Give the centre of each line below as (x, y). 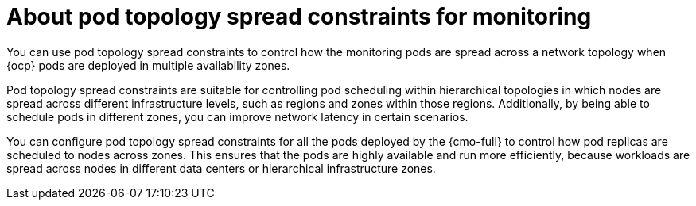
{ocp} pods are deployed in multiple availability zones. (148, 65)
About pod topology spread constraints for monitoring (299, 17)
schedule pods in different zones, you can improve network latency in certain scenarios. (237, 116)
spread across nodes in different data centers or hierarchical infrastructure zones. (221, 168)
